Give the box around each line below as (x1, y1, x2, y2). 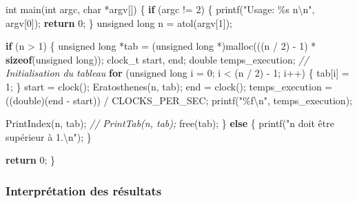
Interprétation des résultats (6, 182, 162, 199)
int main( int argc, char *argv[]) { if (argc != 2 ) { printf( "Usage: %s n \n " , (6, 2, 315, 16)
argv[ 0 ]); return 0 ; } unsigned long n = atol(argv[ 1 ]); (6, 15, 232, 30)
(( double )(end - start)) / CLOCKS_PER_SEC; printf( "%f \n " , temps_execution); (6, 93, 352, 107)
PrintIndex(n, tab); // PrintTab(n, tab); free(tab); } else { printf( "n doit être (6, 116, 334, 130)
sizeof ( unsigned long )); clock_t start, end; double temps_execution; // (6, 52, 309, 66)
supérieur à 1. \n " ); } (6, 129, 92, 144)
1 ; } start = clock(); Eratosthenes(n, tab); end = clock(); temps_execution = (6, 79, 333, 93)
